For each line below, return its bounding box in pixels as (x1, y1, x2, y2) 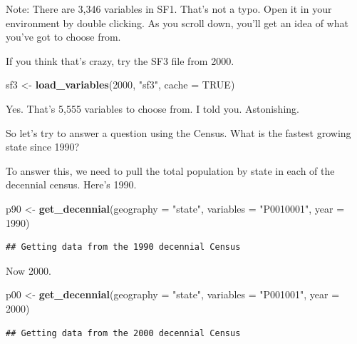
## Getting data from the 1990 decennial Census (6, 242, 241, 253)
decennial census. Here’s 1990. (6, 177, 137, 192)
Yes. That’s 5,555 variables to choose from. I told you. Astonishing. (6, 101, 299, 116)
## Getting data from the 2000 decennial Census (6, 328, 241, 338)
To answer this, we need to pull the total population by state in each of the (6, 163, 335, 178)
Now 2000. (6, 263, 51, 278)
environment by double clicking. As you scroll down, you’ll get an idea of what (6, 15, 348, 30)
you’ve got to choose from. (6, 29, 121, 44)
